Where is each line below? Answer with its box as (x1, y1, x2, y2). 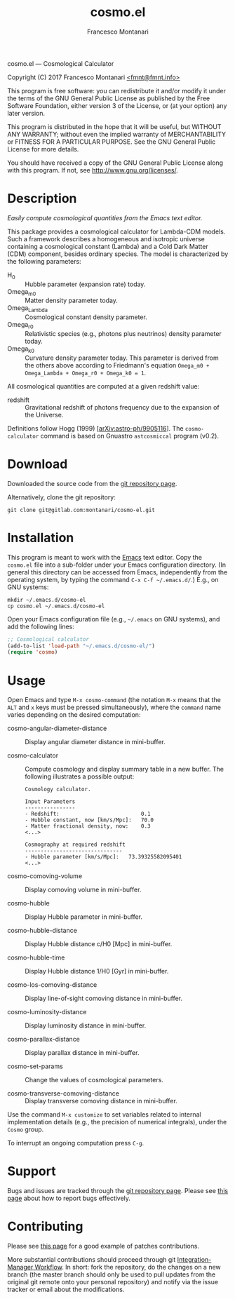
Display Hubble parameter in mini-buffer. (25, 913, 142, 921)
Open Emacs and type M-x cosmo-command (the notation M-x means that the (7, 696, 221, 704)
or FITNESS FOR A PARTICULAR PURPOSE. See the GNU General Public (7, 137, 216, 146)
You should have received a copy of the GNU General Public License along (7, 159, 223, 167)
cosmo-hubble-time (7, 953, 65, 962)
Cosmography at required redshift (25, 841, 126, 849)
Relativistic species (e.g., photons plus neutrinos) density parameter (25, 330, 222, 338)
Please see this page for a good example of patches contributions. (7, 1242, 200, 1251)
